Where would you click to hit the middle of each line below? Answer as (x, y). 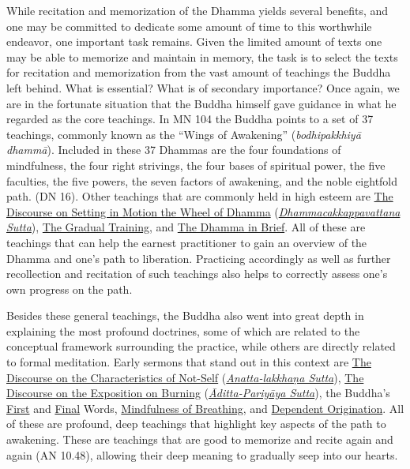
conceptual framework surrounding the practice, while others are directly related (201, 346)
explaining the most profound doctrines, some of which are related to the (183, 330)
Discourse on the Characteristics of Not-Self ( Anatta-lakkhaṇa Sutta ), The (185, 377)
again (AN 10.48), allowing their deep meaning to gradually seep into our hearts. (202, 454)
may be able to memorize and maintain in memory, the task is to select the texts (202, 56)
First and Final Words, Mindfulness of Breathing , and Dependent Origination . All (205, 408)
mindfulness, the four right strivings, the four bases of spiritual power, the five (196, 165)
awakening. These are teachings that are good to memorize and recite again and (200, 439)
